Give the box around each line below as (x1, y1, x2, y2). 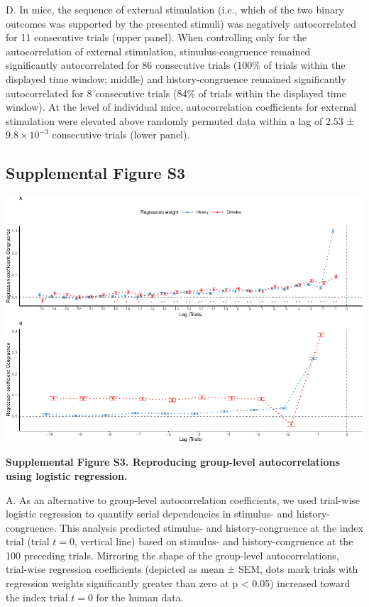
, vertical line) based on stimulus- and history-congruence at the (74, 534, 353, 549)
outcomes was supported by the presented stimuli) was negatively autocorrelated (6, 16, 357, 31)
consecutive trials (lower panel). (52, 127, 190, 142)
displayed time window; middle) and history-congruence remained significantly (6, 71, 346, 86)
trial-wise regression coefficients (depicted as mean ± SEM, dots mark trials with (6, 562, 358, 576)
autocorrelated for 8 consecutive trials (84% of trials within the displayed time (6, 85, 346, 100)
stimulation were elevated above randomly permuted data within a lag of (6, 113, 323, 128)
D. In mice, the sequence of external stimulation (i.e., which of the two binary (6, 2, 344, 16)
